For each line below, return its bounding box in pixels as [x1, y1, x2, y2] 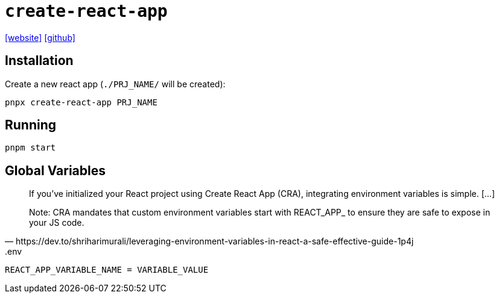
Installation [5, 53, 74, 69]
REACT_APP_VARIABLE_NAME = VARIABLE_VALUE [5, 265, 209, 275]
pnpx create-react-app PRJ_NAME [5, 97, 157, 107]
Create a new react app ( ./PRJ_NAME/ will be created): [5, 78, 226, 89]
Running [5, 117, 57, 133]
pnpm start [5, 143, 56, 153]
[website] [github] [5, 32, 75, 43]
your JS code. [29, 217, 84, 228]
